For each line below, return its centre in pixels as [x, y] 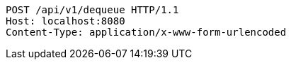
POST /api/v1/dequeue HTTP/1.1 [92, 10]
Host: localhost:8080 [65, 21]
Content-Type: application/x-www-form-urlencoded [146, 32]
